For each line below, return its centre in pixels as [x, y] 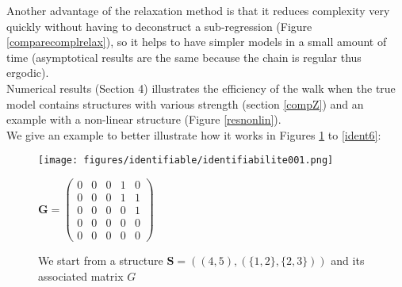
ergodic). [28, 73]
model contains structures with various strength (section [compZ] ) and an [185, 103]
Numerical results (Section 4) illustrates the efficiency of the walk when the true [201, 88]
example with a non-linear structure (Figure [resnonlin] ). [144, 119]
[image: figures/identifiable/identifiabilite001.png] [186, 161]
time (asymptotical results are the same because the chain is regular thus [184, 57]
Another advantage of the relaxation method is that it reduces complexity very [198, 10]
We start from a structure [101, 260]
